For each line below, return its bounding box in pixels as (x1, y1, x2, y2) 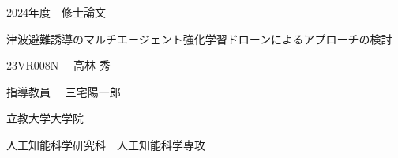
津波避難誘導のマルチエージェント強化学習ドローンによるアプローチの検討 (6, 30, 392, 47)
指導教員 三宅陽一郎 (6, 83, 121, 100)
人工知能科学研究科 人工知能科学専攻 (6, 136, 205, 152)
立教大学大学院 (6, 110, 84, 126)
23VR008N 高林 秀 (6, 57, 111, 73)
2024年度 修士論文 (6, 4, 106, 20)
